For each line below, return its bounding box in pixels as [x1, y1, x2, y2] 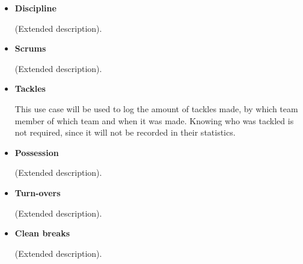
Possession [14, 146, 59, 158]
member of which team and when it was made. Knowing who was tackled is [14, 114, 294, 127]
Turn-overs [14, 186, 61, 199]
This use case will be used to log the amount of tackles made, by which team [14, 102, 298, 115]
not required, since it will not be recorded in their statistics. [14, 126, 236, 139]
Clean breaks [14, 227, 70, 239]
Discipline [14, 2, 57, 14]
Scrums [14, 42, 46, 55]
